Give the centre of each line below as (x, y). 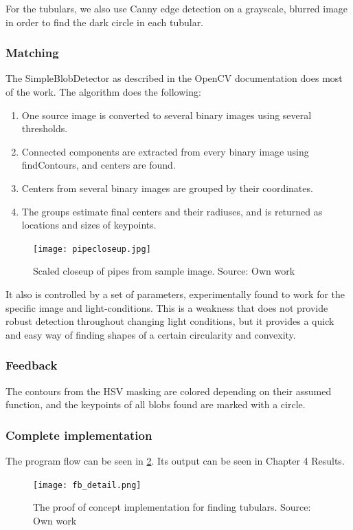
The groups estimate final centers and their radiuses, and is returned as (172, 211)
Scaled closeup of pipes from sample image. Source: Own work (164, 271)
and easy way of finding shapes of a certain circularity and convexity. (151, 334)
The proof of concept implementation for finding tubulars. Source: (172, 507)
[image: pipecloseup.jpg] (92, 249)
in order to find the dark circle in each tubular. (105, 22)
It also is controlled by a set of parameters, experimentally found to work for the (175, 294)
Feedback (32, 365)
